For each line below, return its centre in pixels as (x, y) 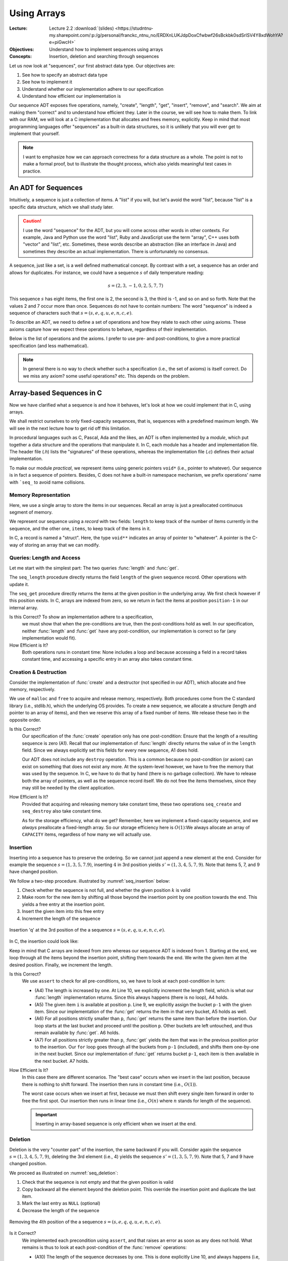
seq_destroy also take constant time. (62, 811)
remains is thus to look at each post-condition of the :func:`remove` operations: (104, 1247)
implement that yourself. (35, 134)
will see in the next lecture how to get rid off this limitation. (70, 428)
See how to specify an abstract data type (65, 75)
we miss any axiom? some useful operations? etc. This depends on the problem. (106, 376)
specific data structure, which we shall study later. (62, 207)
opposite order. (25, 720)
